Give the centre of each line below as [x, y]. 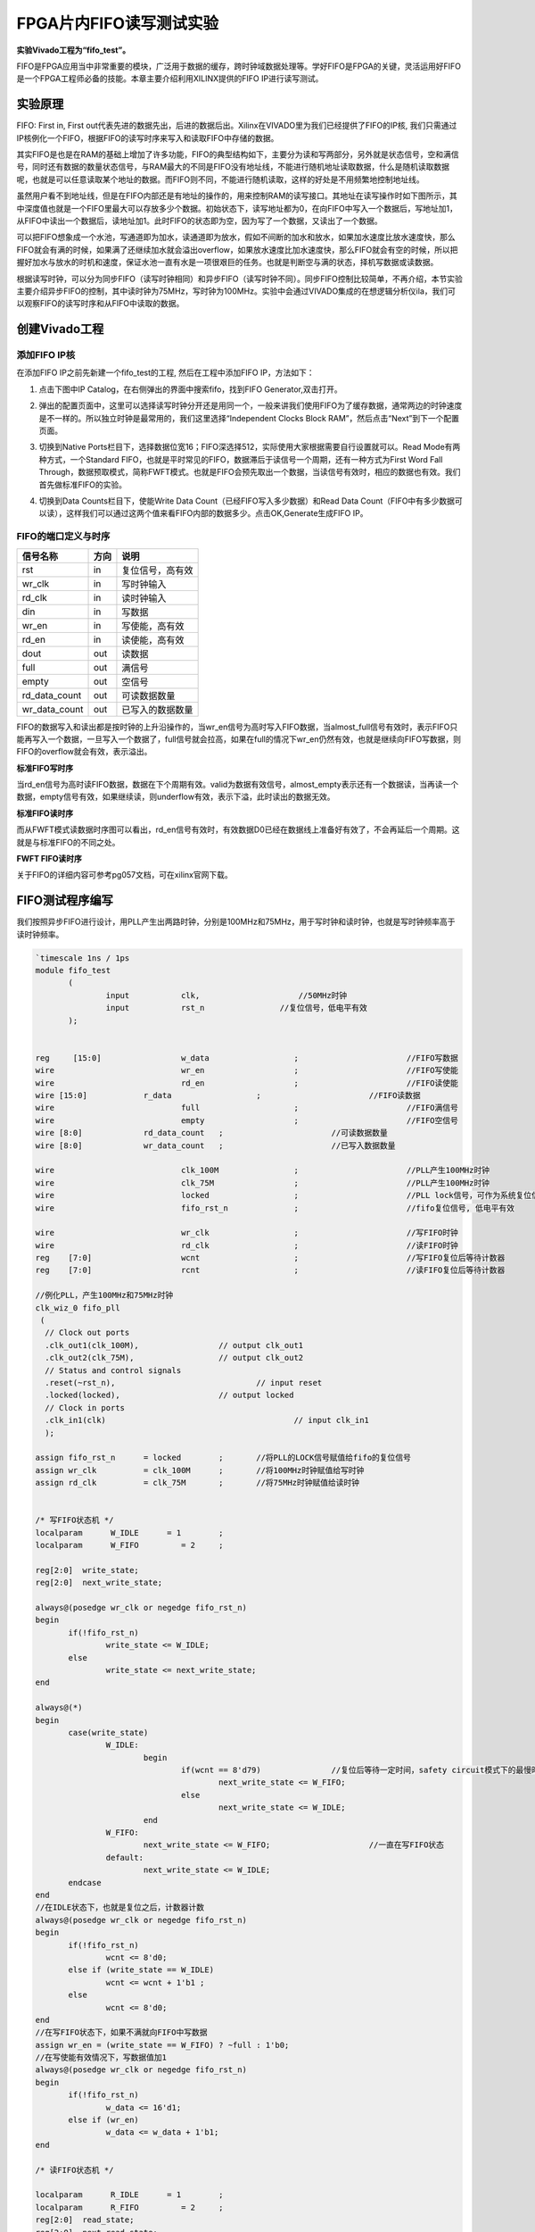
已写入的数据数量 [157, 710]
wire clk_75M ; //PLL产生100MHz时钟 [263, 1183]
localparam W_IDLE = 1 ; [129, 1532]
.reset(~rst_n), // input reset [184, 1383]
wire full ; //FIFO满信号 [247, 1108]
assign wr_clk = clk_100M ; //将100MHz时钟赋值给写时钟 [200, 1470]
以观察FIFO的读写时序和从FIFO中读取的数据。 [100, 304]
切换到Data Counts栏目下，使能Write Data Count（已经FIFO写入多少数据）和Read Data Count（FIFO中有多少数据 [247, 501]
